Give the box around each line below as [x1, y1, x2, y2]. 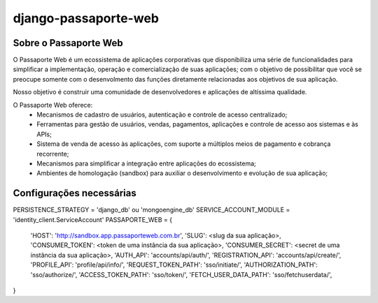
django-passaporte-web [13, 10, 159, 26]
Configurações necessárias [13, 187, 136, 199]
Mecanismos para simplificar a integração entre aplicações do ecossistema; [36, 159, 256, 168]
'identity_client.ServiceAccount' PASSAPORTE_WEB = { [13, 215, 173, 223]
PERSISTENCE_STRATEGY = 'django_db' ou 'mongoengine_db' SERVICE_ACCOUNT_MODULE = [13, 206, 290, 214]
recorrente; [36, 149, 69, 158]
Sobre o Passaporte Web [13, 37, 124, 49]
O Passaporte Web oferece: [13, 101, 93, 109]
